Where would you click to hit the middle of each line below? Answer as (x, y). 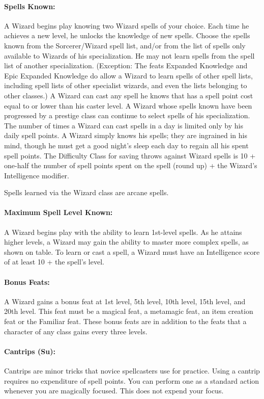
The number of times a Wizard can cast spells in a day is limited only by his (124, 125)
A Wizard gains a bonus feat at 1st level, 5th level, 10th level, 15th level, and (125, 301)
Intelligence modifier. (37, 175)
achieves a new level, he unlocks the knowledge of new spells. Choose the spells (127, 35)
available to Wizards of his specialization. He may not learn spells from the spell (129, 55)
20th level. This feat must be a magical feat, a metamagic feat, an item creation (129, 311)
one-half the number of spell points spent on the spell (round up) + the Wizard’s (131, 165)
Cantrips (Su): (30, 351)
